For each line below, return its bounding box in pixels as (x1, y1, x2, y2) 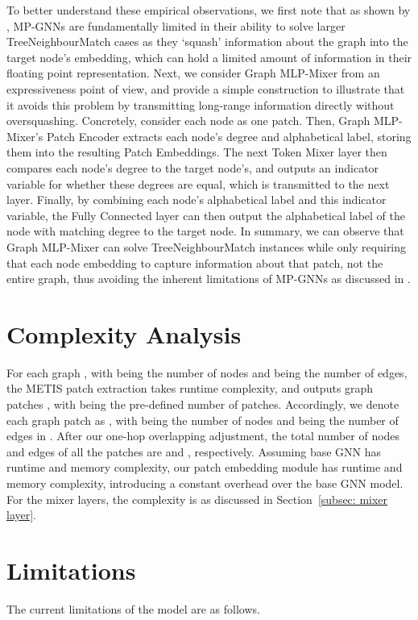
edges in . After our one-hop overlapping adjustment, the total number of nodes (6, 427, 400, 444)
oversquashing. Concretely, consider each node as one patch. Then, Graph (6, 112, 370, 129)
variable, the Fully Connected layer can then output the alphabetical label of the (6, 206, 405, 223)
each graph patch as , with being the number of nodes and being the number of (6, 411, 399, 428)
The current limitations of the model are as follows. (6, 600, 260, 617)
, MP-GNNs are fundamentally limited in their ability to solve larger (6, 17, 346, 34)
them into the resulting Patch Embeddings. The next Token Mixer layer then (6, 144, 387, 160)
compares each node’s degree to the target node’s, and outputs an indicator (6, 159, 379, 176)
